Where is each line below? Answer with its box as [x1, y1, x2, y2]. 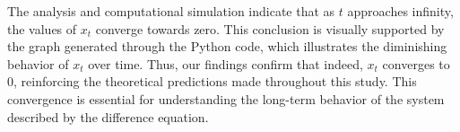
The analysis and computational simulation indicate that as [7, 2, 335, 20]
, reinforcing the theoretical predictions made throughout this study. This [13, 72, 417, 91]
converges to [382, 54, 450, 73]
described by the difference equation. [7, 107, 209, 126]
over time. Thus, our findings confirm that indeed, [88, 54, 363, 73]
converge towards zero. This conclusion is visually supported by [95, 19, 445, 38]
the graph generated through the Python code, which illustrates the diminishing [7, 37, 447, 56]
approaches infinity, [347, 2, 454, 20]
